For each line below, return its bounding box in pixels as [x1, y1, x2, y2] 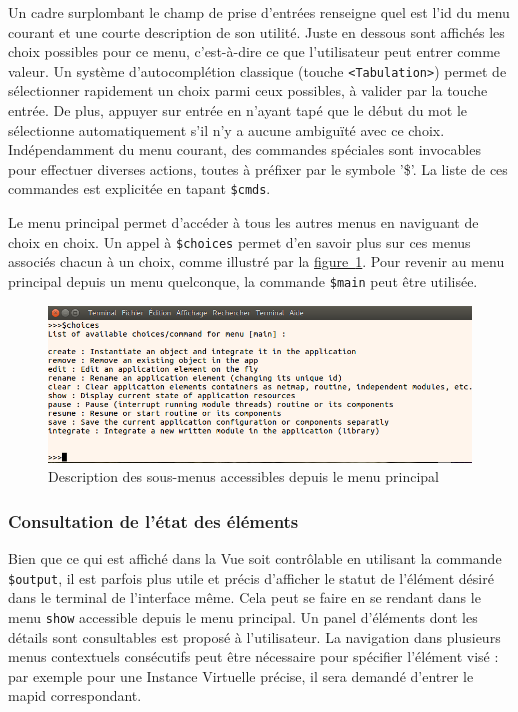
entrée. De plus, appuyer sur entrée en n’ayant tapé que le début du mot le [8, 100, 467, 121]
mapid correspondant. [8, 685, 142, 706]
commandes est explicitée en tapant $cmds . [8, 178, 271, 199]
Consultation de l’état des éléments [8, 508, 299, 533]
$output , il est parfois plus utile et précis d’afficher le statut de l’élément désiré [8, 567, 494, 588]
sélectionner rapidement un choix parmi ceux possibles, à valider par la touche [8, 80, 488, 101]
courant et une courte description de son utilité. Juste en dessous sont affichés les [8, 21, 505, 42]
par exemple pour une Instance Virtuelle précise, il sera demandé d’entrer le [8, 665, 474, 686]
